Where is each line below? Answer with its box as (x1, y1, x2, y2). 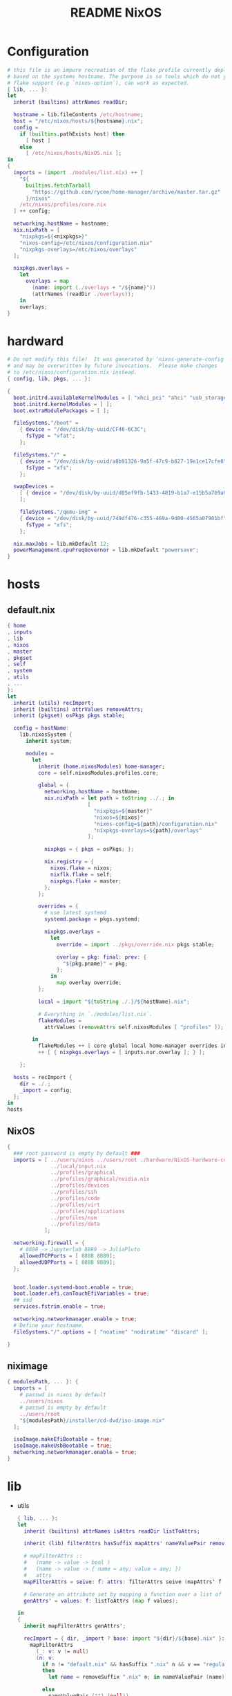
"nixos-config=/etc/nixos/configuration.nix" (19, 239, 153, 246)
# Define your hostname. (13, 1322, 85, 1329)
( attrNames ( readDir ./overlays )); (32, 291, 135, 297)
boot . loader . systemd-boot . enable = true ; (13, 1284, 135, 1291)
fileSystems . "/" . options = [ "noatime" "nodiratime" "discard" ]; (13, 1328, 209, 1336)
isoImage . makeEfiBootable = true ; (13, 1436, 113, 1443)
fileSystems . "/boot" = (13, 420, 79, 427)
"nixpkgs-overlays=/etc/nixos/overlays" (19, 246, 137, 253)
